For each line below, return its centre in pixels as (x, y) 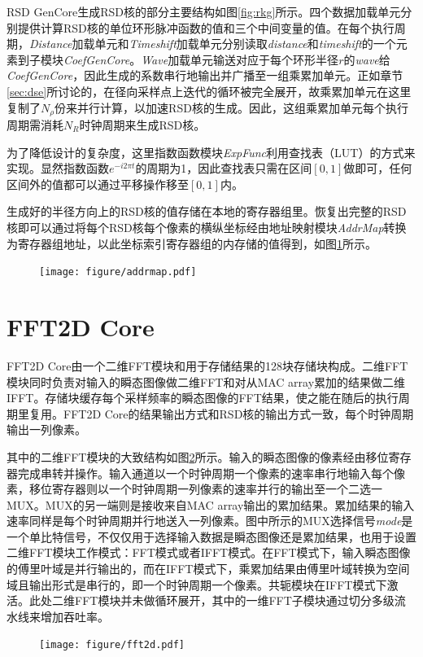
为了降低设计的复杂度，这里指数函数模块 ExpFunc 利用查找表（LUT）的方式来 (211, 152)
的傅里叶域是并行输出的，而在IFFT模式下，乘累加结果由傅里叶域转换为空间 (208, 569)
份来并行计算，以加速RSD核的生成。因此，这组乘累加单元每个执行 (231, 107)
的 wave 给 (367, 59)
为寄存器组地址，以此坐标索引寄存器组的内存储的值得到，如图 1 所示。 (192, 243)
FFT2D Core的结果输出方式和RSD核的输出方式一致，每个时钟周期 (238, 413)
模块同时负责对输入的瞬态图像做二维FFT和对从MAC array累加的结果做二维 (206, 381)
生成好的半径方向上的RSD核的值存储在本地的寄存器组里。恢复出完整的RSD (207, 211)
